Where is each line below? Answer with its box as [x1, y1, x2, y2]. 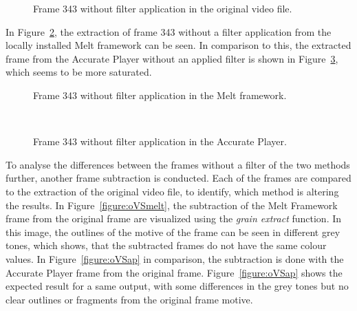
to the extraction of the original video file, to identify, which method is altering [6, 184, 339, 198]
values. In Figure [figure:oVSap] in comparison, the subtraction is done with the [6, 251, 344, 266]
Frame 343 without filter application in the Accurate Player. [33, 134, 287, 149]
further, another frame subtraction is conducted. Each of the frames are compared [6, 171, 351, 185]
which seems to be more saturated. [6, 65, 152, 79]
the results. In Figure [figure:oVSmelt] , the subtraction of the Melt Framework [6, 197, 338, 212]
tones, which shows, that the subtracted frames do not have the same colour [6, 238, 327, 253]
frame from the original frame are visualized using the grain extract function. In [6, 211, 342, 226]
